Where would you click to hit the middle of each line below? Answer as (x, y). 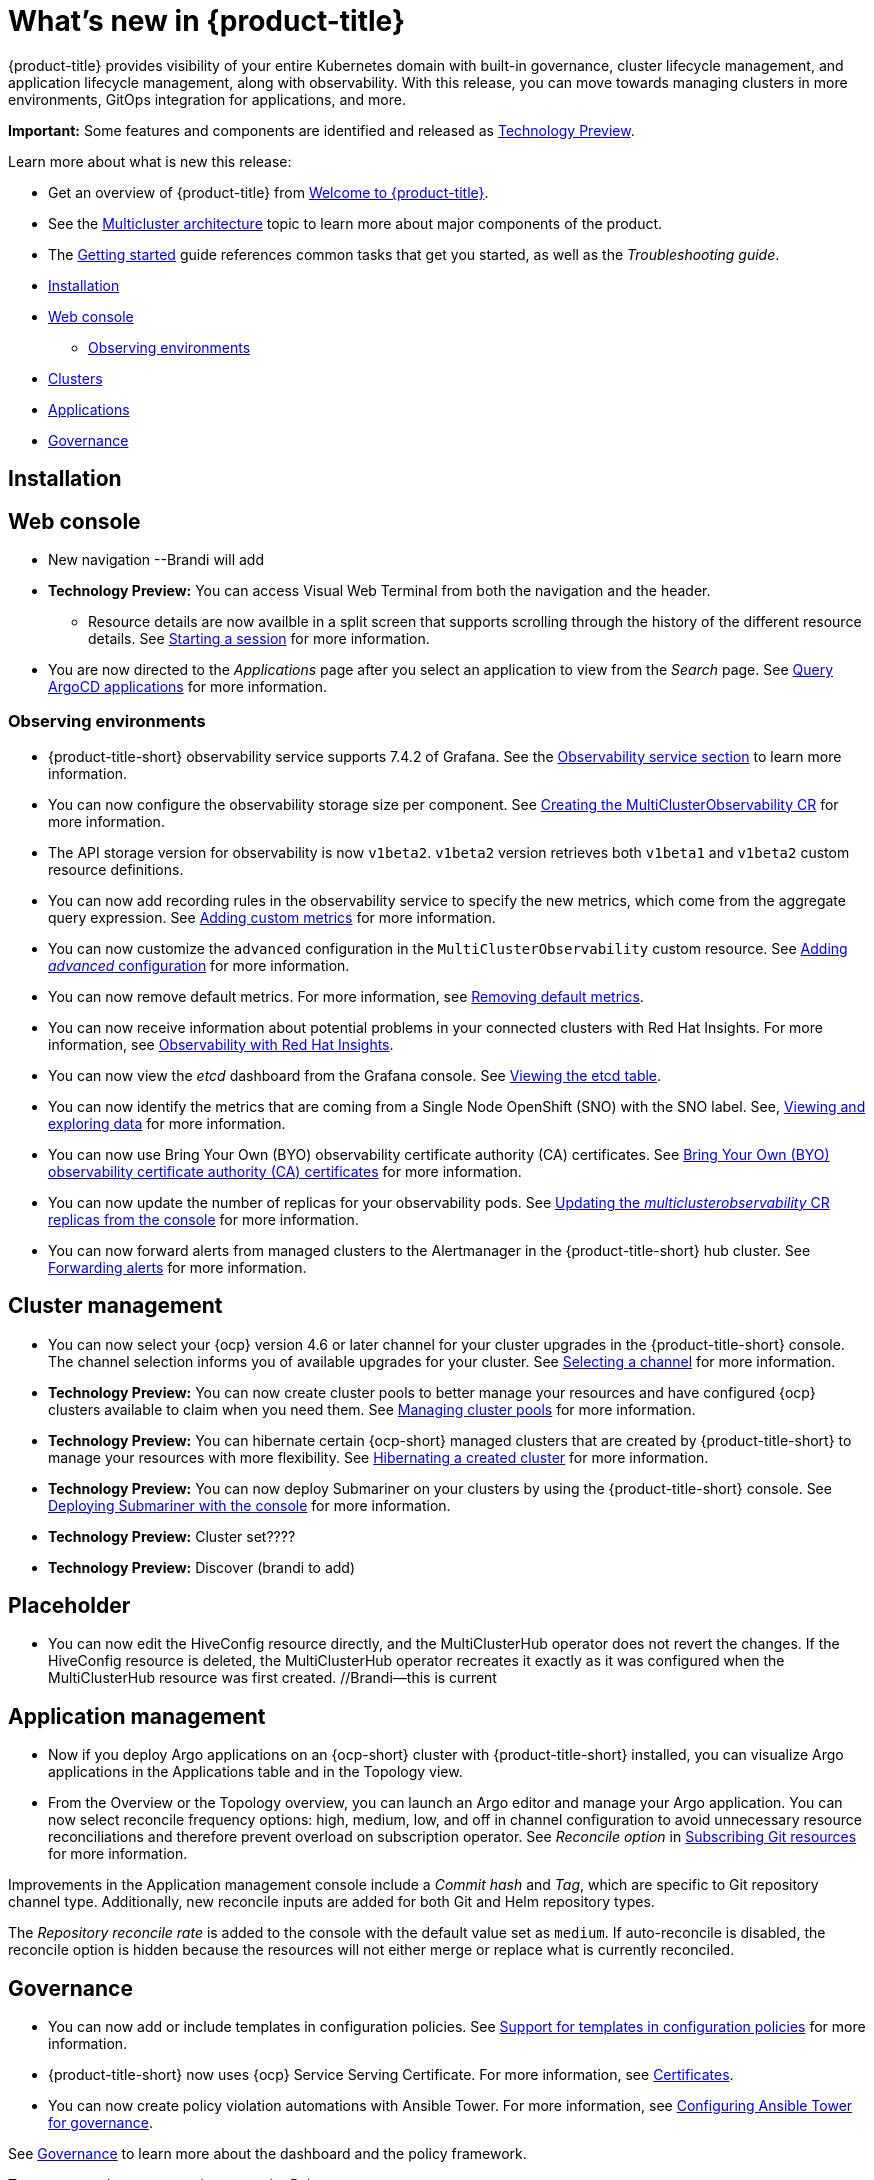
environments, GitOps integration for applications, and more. (207, 99)
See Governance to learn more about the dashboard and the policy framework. (267, 2154)
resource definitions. (116, 869)
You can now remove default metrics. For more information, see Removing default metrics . (346, 996)
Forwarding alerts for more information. (177, 1267)
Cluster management (115, 1306)
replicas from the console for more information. (203, 1219)
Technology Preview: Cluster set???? (172, 1536)
